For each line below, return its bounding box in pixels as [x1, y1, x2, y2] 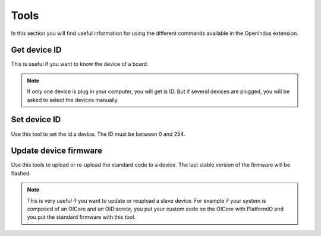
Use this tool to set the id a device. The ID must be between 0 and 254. [11, 130, 185, 138]
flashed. [11, 170, 31, 177]
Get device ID [11, 45, 62, 55]
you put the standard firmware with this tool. [27, 213, 136, 221]
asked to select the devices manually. [27, 96, 119, 103]
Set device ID [11, 114, 61, 125]
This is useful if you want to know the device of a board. [11, 60, 149, 68]
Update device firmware [11, 146, 103, 156]
